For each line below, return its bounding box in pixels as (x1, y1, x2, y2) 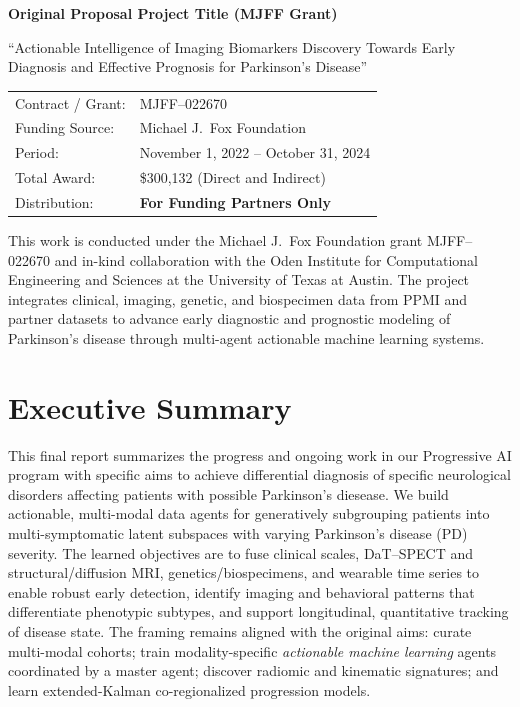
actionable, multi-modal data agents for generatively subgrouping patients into (8, 503, 490, 524)
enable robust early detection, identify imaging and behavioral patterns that (8, 581, 475, 602)
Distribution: (15, 191, 94, 212)
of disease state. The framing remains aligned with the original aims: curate (8, 621, 472, 642)
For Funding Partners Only (139, 191, 331, 212)
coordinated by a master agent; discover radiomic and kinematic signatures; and (8, 660, 499, 681)
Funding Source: (15, 117, 115, 138)
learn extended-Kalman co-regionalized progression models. (8, 679, 371, 700)
